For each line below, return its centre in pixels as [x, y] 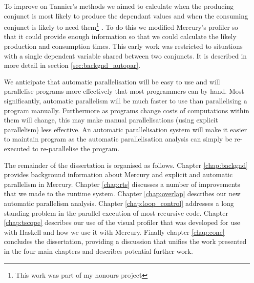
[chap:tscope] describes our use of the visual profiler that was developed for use [122, 222]
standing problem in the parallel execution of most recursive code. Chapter [116, 212]
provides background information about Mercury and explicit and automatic [118, 174]
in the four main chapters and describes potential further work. [99, 251]
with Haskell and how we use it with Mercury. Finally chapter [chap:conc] [114, 232]
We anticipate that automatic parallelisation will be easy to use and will [112, 81]
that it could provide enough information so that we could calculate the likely [120, 36]
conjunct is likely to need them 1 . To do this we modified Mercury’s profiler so [121, 26]
